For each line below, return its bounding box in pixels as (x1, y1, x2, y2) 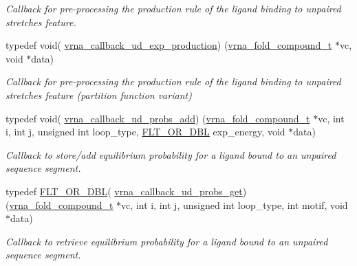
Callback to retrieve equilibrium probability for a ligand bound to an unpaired (6, 234, 328, 248)
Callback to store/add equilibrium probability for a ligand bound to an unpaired (6, 147, 336, 162)
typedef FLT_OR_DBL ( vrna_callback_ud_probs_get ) (6, 184, 247, 198)
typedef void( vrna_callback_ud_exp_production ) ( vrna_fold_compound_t (6, 38, 332, 52)
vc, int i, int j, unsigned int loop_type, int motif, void (121, 197, 348, 212)
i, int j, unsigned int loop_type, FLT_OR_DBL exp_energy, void (6, 124, 285, 139)
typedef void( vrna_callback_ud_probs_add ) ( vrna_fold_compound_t (6, 111, 310, 125)
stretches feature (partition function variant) (6, 87, 192, 102)
